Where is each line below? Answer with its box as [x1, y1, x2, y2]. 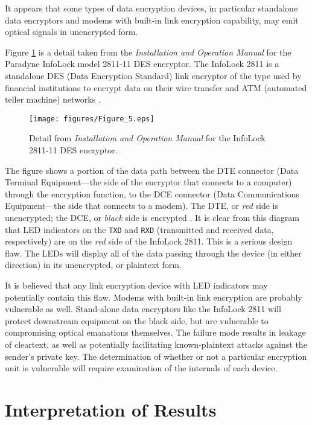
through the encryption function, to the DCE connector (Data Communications [5, 187, 300, 200]
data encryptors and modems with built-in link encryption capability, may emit [5, 13, 299, 26]
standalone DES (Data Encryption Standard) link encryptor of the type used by [5, 69, 302, 81]
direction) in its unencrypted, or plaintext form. [5, 258, 182, 271]
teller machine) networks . [5, 93, 101, 106]
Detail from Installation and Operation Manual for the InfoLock [29, 132, 266, 144]
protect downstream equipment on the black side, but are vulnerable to [5, 314, 269, 327]
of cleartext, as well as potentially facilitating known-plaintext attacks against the [5, 337, 307, 350]
